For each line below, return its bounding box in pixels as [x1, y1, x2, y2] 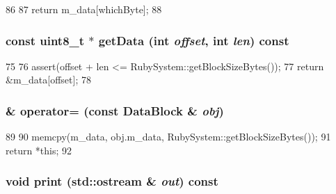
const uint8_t [6, 31, 85, 49]
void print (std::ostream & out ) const [6, 172, 218, 190]
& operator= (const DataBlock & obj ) [6, 102, 224, 119]
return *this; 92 [6, 143, 72, 157]
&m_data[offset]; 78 [6, 72, 91, 87]
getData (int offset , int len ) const [98, 31, 289, 49]
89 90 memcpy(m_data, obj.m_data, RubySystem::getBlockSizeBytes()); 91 [6, 129, 331, 144]
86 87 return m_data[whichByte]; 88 [6, 2, 162, 16]
